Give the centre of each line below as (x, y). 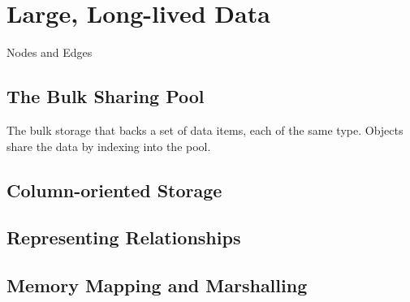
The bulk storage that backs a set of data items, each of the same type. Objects (205, 129)
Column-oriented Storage (114, 190)
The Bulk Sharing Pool (106, 96)
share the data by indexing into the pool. (109, 146)
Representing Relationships (124, 237)
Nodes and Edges (50, 52)
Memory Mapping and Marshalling (157, 285)
